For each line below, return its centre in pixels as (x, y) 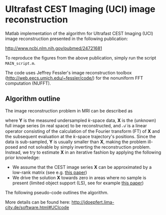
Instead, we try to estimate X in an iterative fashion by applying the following (83, 152)
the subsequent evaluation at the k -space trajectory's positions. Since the (81, 136)
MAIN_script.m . (20, 63)
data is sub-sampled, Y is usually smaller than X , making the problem (76, 142)
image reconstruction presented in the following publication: (67, 39)
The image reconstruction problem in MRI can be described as (69, 110)
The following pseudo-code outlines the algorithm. (57, 192)
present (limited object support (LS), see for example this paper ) (78, 183)
